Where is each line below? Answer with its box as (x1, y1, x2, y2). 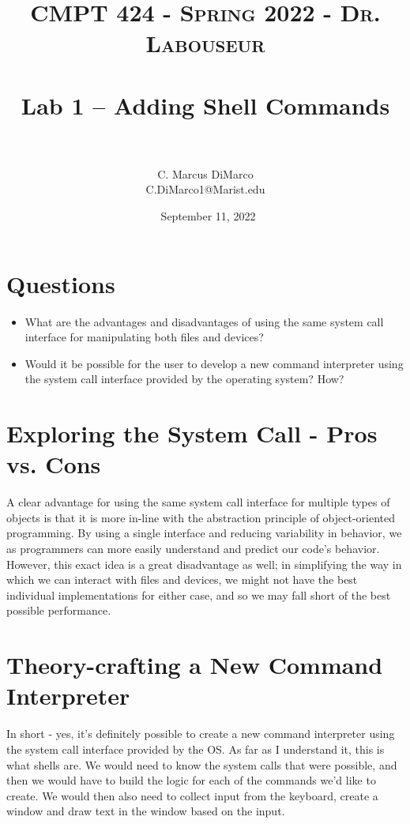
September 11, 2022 (160, 208, 256, 224)
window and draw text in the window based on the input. (6, 803, 285, 819)
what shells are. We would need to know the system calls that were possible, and (6, 756, 397, 773)
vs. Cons (6, 448, 101, 480)
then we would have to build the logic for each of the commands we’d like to (6, 772, 376, 788)
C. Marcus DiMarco (157, 165, 254, 182)
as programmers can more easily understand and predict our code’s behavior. (6, 540, 380, 557)
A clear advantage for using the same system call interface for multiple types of (6, 494, 390, 510)
